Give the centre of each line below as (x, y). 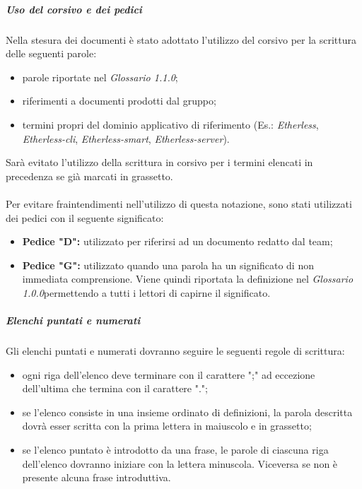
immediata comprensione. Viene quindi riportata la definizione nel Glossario (188, 279)
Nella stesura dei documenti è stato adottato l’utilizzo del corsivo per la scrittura (181, 39)
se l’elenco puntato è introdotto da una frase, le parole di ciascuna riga (175, 449)
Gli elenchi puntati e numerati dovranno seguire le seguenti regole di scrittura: (175, 351)
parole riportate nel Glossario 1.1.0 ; (100, 77)
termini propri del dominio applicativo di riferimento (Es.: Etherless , (170, 124)
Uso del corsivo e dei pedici (74, 9)
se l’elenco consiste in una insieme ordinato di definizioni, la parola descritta (187, 412)
